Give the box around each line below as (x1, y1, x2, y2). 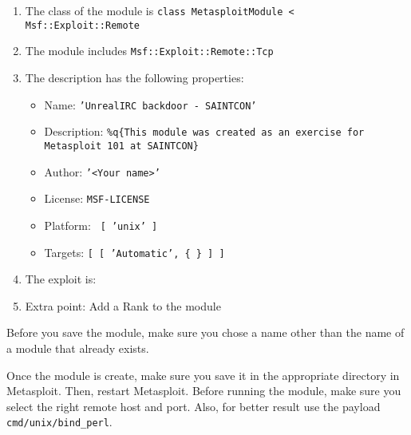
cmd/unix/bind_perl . (6, 413, 113, 430)
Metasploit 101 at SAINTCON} (44, 140, 199, 152)
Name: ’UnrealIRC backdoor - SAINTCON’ (44, 96, 257, 113)
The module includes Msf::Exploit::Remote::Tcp (25, 42, 274, 59)
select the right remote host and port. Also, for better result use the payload (6, 397, 381, 414)
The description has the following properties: (25, 69, 244, 85)
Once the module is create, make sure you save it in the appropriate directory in (6, 366, 400, 383)
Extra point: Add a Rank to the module (25, 297, 221, 314)
